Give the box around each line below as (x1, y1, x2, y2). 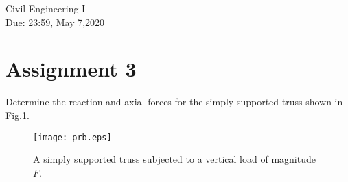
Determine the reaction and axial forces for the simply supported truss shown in (5, 94, 343, 109)
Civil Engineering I (5, 1, 86, 15)
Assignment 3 (5, 55, 137, 83)
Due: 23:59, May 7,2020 (5, 14, 105, 29)
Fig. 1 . (5, 107, 30, 122)
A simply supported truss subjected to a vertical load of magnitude (33, 152, 316, 166)
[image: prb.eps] (33, 132, 112, 142)
